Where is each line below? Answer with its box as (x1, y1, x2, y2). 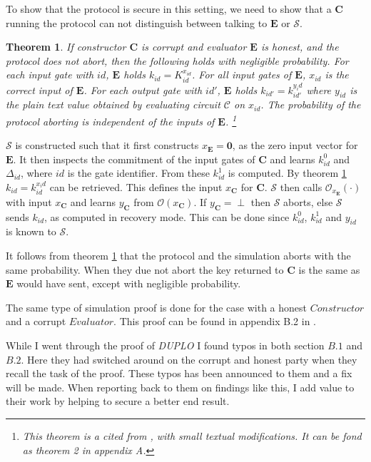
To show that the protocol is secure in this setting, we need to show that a (6, 1, 332, 16)
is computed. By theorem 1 (228, 165, 347, 180)
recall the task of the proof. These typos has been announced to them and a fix (6, 366, 352, 381)
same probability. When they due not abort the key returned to (6, 262, 284, 277)
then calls (280, 179, 322, 194)
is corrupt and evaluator (141, 39, 247, 54)
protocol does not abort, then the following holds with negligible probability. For (6, 53, 349, 68)
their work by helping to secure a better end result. (6, 394, 230, 409)
